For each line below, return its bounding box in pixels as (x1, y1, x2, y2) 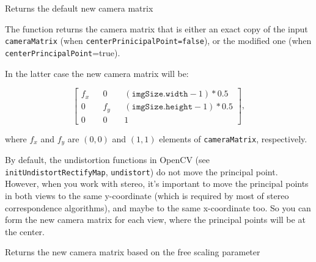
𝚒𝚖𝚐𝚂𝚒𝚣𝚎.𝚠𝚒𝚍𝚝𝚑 (131, 90, 188, 99)
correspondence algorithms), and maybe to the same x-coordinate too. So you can (5, 201, 311, 214)
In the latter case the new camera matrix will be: (5, 67, 189, 79)
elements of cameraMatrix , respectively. (159, 132, 307, 145)
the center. (5, 225, 45, 238)
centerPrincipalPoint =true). (5, 46, 120, 59)
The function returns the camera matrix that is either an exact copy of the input (5, 22, 308, 35)
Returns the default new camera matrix (5, 2, 153, 14)
